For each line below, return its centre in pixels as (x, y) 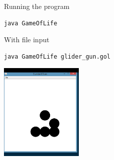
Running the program (37, 6)
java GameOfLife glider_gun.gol (57, 56)
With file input (27, 40)
